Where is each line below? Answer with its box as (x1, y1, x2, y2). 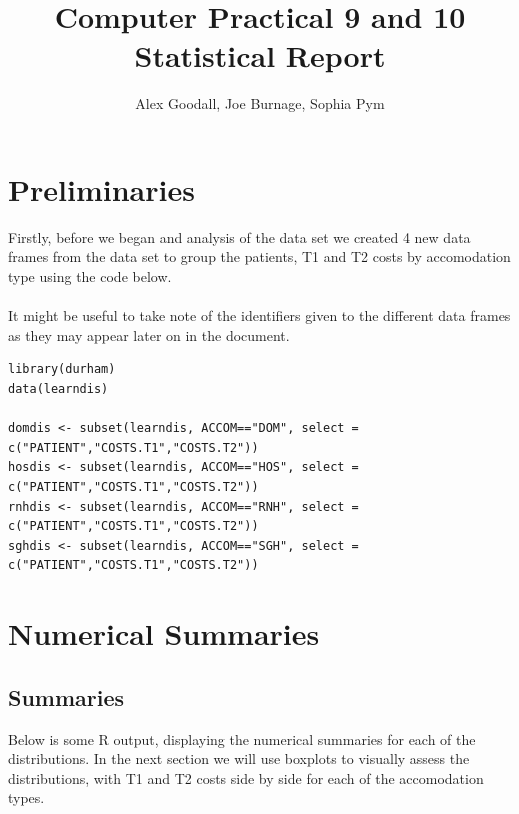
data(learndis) (8, 382, 109, 396)
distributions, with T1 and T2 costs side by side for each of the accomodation (8, 767, 484, 788)
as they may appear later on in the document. (8, 324, 290, 345)
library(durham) (8, 362, 116, 377)
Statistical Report (134, 35, 386, 76)
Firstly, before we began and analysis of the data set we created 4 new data (8, 226, 471, 247)
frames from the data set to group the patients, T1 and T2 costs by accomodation (8, 246, 511, 267)
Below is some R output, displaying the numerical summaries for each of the (8, 728, 476, 749)
